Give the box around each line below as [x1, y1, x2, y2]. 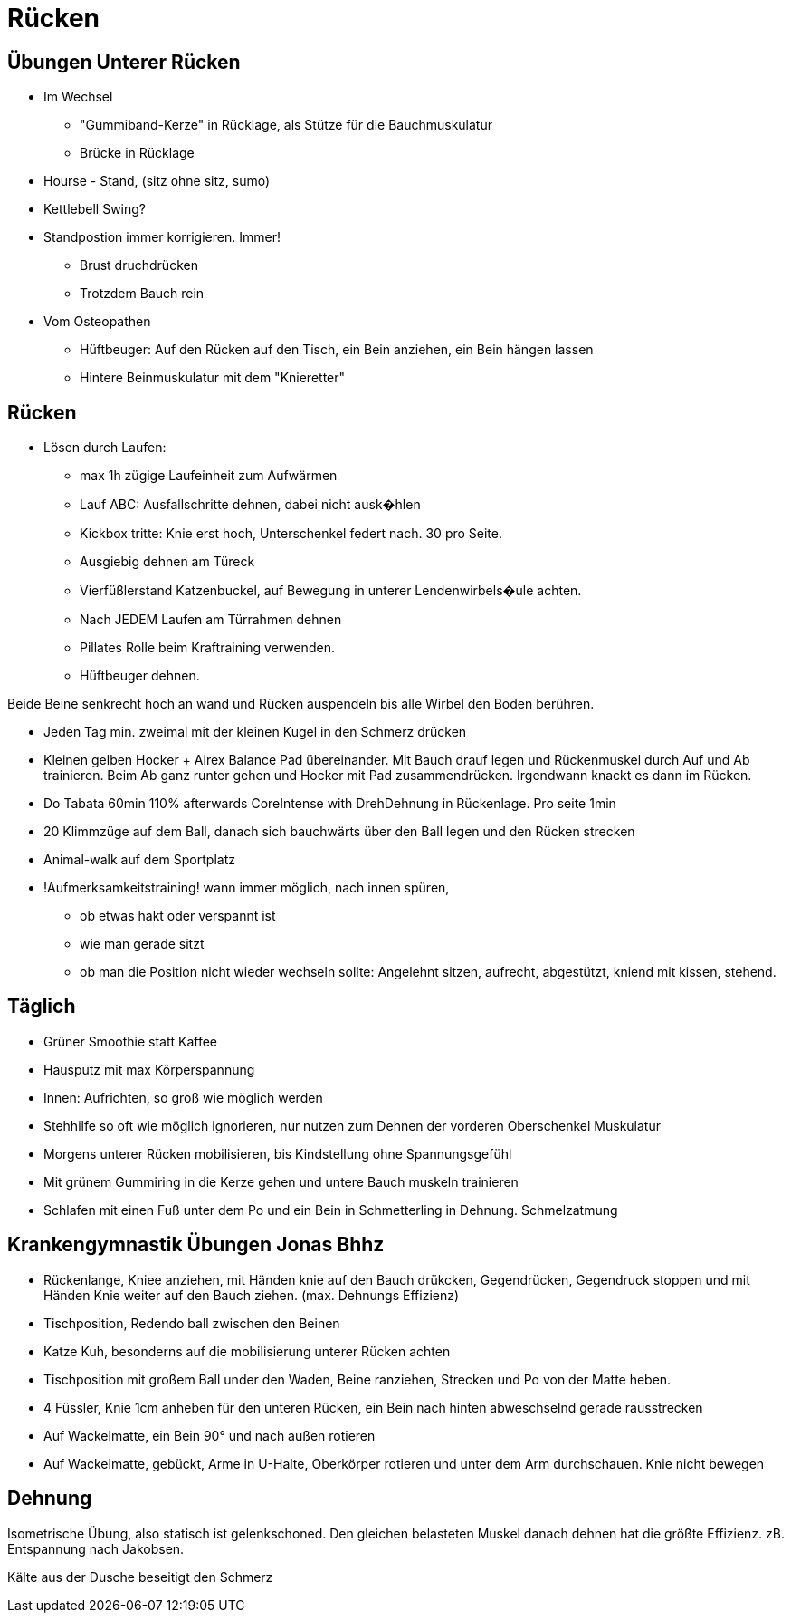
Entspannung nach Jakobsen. [7, 1540, 185, 1557]
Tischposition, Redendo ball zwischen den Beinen [43, 1315, 340, 1331]
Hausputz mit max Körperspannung [43, 1061, 255, 1077]
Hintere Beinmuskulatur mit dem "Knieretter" [80, 370, 346, 386]
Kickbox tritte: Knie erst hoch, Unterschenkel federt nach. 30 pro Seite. [80, 526, 503, 542]
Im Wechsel [43, 89, 113, 105]
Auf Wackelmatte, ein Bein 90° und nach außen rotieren [43, 1427, 376, 1443]
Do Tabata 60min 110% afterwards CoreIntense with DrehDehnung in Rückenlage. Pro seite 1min [43, 796, 616, 812]
